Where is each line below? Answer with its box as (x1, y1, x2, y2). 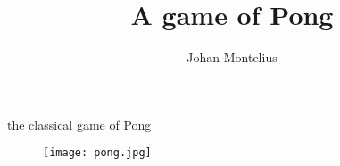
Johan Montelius (187, 48, 278, 67)
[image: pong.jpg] (43, 146, 152, 160)
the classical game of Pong (7, 115, 152, 133)
